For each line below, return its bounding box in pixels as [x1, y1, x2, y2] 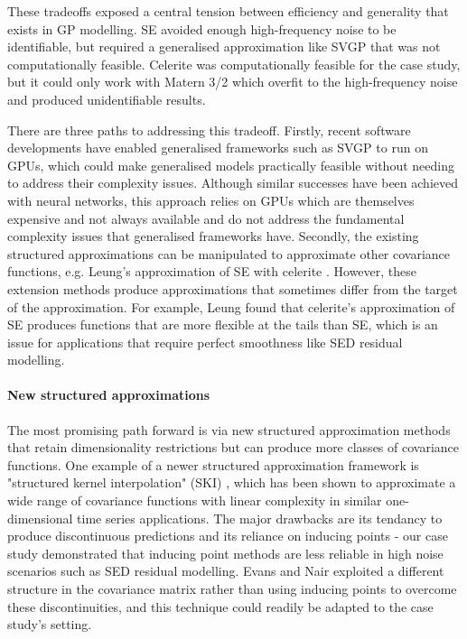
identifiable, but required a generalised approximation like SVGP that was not [7, 37, 441, 56]
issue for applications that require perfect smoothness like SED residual [7, 332, 403, 351]
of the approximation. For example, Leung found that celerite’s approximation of [7, 297, 455, 316]
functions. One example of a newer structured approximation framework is [7, 455, 419, 474]
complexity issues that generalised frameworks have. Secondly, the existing [7, 227, 419, 245]
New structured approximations [7, 385, 210, 404]
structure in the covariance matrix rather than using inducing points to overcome [7, 579, 457, 598]
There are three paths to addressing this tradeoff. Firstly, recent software [7, 120, 411, 139]
